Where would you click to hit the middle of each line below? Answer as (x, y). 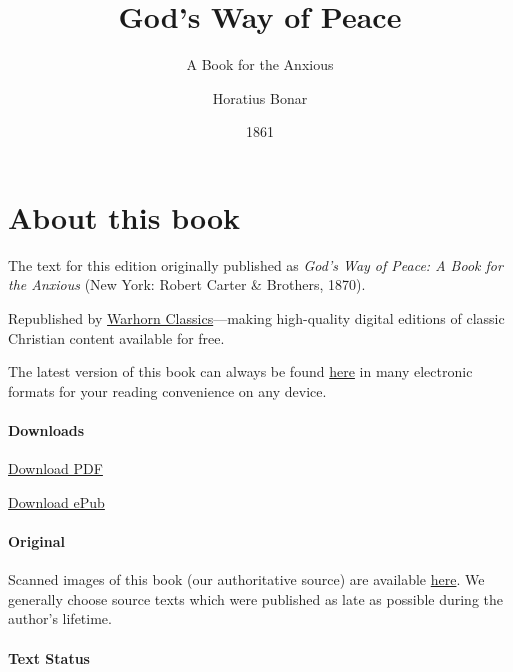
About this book (124, 216)
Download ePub (56, 501)
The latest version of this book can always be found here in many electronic (240, 371)
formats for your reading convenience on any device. (167, 390)
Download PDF (55, 468)
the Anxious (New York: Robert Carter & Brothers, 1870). (187, 284)
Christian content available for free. (116, 337)
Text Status (49, 657)
